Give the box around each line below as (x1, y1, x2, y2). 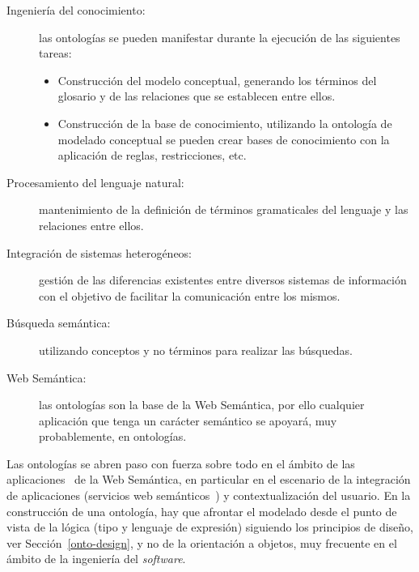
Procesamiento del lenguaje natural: (6, 173, 184, 190)
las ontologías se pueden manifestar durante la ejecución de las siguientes (39, 28, 400, 45)
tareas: (39, 45, 72, 62)
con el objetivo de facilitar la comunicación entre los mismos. (39, 287, 341, 304)
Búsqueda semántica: (6, 314, 111, 331)
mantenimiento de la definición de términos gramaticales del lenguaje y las (39, 201, 408, 218)
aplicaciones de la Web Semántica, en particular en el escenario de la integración (6, 471, 411, 488)
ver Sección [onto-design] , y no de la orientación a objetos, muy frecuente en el (6, 534, 397, 551)
